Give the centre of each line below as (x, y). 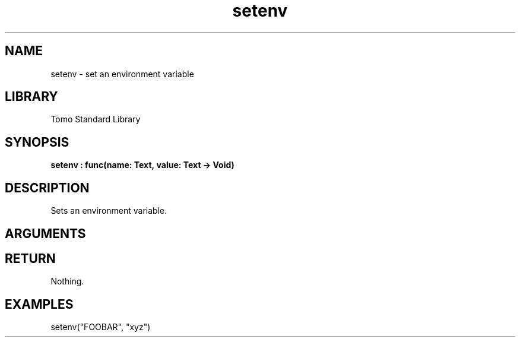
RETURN (30, 258)
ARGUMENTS (45, 233)
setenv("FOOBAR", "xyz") (101, 327)
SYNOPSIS (37, 142)
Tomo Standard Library (96, 119)
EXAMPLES (39, 304)
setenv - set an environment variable (122, 74)
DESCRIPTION (47, 188)
